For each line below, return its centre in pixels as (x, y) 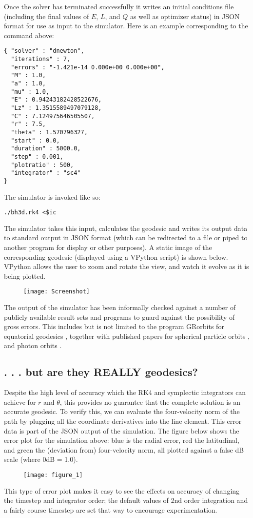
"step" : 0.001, (37, 156)
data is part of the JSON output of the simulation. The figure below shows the (122, 430)
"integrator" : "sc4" (46, 173)
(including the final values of (47, 16)
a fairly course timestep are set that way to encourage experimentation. (111, 509)
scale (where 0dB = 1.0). (41, 459)
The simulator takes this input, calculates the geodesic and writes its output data (126, 228)
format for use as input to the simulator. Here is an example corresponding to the (126, 26)
